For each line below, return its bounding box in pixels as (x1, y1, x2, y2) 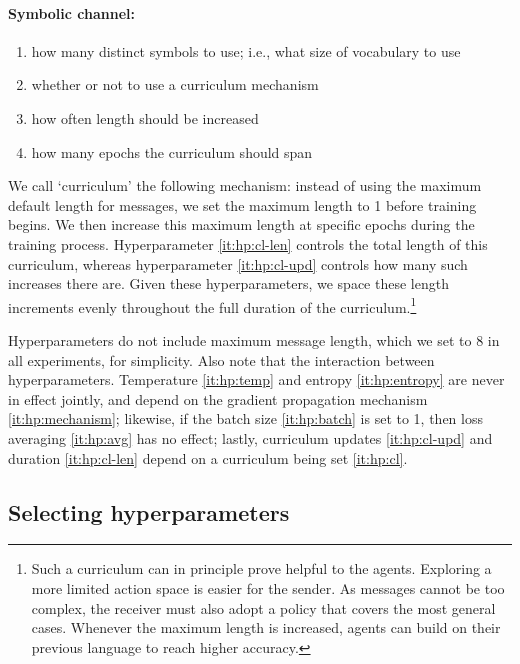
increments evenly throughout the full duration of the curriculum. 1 (8, 293, 417, 317)
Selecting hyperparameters (8, 496, 290, 527)
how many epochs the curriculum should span (31, 141, 313, 162)
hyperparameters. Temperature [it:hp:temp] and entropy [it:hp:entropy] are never (8, 369, 505, 390)
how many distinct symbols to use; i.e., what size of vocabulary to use (31, 40, 461, 61)
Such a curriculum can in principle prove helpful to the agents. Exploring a (31, 558, 492, 579)
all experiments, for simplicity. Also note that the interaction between (8, 349, 435, 370)
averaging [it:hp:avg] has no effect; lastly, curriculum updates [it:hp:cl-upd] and (8, 427, 493, 448)
